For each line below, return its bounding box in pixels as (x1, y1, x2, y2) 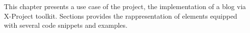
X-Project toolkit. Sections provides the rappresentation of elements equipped (4, 11, 237, 21)
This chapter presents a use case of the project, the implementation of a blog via (4, 1, 246, 11)
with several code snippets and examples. (4, 20, 127, 30)
